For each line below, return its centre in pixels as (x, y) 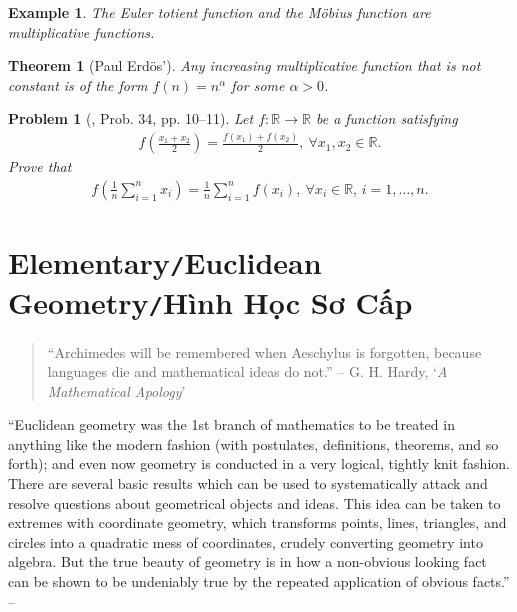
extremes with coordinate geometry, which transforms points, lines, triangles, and (257, 522)
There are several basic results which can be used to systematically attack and (248, 483)
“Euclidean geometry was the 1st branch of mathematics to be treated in (231, 424)
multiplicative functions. (81, 31)
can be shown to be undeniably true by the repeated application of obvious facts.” (259, 581)
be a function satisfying (386, 118)
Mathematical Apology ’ (116, 390)
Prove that (40, 166)
